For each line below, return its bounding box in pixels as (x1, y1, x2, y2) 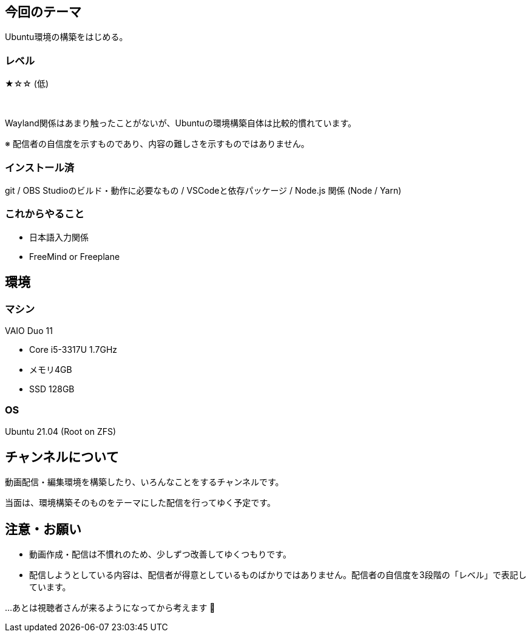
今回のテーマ (5, 4, 81, 19)
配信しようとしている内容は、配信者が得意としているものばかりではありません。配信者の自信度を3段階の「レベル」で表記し (29, 570, 527, 581)
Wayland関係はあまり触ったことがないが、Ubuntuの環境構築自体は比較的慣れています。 (5, 118, 357, 129)
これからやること (5, 208, 84, 220)
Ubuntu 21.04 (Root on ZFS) (5, 426, 117, 437)
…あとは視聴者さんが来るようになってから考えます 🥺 (5, 602, 215, 613)
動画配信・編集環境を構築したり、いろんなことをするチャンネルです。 (5, 477, 284, 488)
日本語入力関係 (29, 231, 89, 242)
